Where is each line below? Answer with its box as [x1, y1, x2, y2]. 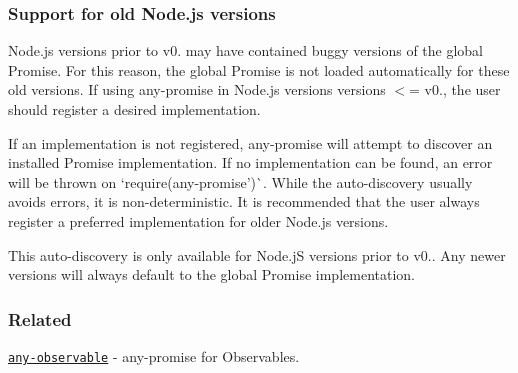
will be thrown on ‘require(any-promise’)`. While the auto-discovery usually [8, 171, 473, 192]
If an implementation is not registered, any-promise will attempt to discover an [8, 132, 493, 153]
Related [8, 306, 72, 331]
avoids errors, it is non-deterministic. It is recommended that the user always [8, 191, 480, 212]
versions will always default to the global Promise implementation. [8, 264, 415, 285]
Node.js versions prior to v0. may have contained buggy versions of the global [8, 40, 484, 61]
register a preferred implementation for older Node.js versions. [8, 210, 389, 231]
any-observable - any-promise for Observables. [8, 345, 300, 366]
